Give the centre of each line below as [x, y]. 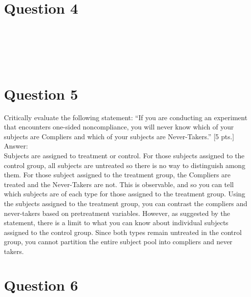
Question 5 [41, 94]
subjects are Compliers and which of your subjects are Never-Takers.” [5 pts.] [119, 136]
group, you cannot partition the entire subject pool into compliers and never [118, 242]
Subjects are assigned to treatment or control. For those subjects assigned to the [124, 155]
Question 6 [41, 285]
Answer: [16, 146]
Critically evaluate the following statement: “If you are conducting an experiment [126, 117]
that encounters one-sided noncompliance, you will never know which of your [119, 127]
